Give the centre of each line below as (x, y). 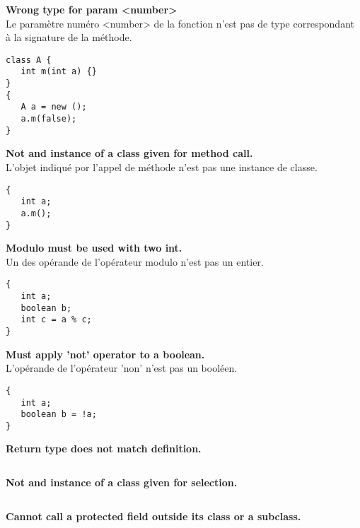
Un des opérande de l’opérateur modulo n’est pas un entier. (135, 261)
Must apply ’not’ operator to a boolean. (105, 354)
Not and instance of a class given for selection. (122, 482)
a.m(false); (49, 119)
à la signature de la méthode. (69, 37)
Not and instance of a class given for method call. (129, 153)
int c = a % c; (56, 320)
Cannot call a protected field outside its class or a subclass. (153, 516)
